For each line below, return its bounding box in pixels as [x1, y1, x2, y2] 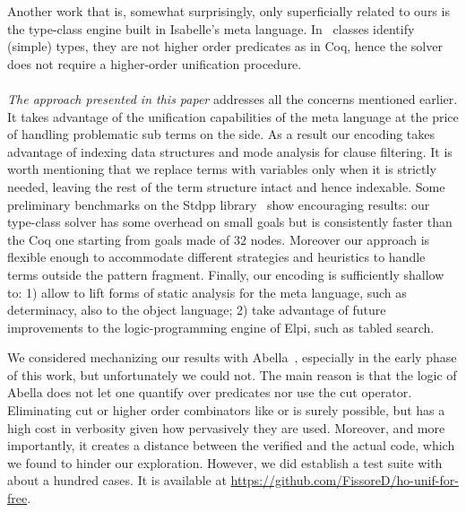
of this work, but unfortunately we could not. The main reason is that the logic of [7, 365, 457, 384]
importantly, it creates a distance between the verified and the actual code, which [7, 436, 455, 455]
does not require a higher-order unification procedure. [7, 54, 302, 73]
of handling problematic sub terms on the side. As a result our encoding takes [7, 125, 436, 143]
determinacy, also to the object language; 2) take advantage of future [7, 300, 386, 319]
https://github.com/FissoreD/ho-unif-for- [230, 471, 459, 490]
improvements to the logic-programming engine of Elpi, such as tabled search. [7, 317, 435, 336]
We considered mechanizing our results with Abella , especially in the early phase [7, 348, 457, 367]
